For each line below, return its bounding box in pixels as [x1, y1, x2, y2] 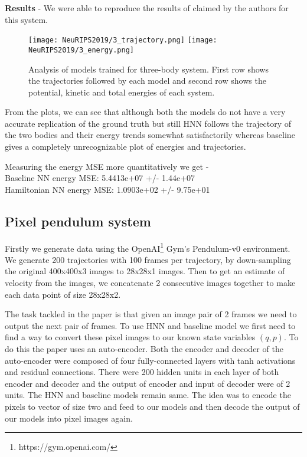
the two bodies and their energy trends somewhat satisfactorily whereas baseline [5, 129, 295, 141]
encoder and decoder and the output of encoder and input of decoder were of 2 [5, 377, 290, 389]
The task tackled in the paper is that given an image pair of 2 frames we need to [5, 308, 297, 320]
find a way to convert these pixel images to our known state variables [5, 331, 256, 343]
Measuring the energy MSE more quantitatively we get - [5, 160, 209, 172]
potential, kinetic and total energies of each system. [28, 86, 215, 98]
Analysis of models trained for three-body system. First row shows [28, 63, 269, 75]
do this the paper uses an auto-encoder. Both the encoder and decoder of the [5, 343, 283, 355]
